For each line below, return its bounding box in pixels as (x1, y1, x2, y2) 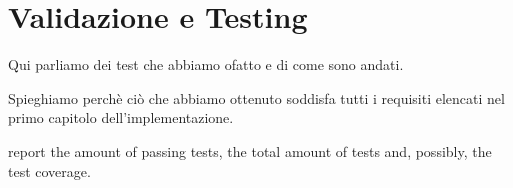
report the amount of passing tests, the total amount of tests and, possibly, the (8, 140, 492, 161)
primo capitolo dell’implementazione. (8, 107, 234, 128)
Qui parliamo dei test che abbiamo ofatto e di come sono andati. (8, 54, 404, 75)
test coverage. (8, 160, 91, 181)
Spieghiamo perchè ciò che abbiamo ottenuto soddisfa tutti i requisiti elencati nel (8, 87, 505, 108)
